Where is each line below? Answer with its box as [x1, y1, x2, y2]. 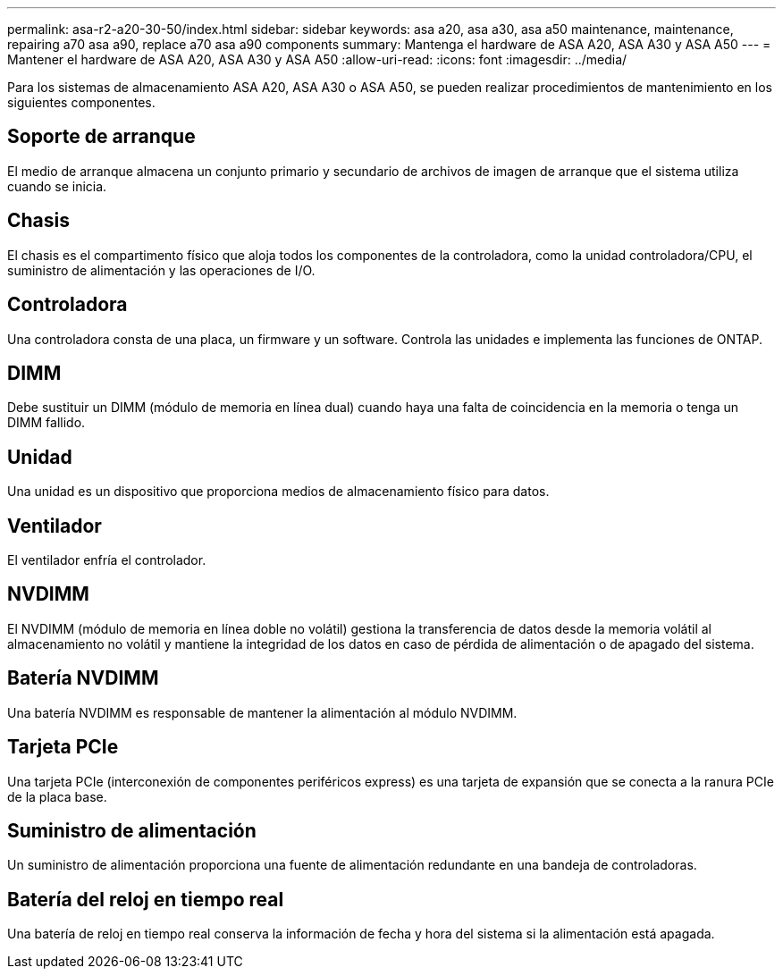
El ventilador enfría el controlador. [7, 552, 206, 568]
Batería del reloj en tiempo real [7, 888, 284, 911]
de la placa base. [7, 788, 107, 804]
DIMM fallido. [7, 415, 86, 431]
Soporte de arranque [7, 125, 196, 148]
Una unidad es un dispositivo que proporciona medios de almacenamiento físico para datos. [7, 484, 550, 500]
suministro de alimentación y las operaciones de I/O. [7, 262, 316, 278]
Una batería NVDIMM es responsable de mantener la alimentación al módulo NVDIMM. [7, 704, 518, 720]
